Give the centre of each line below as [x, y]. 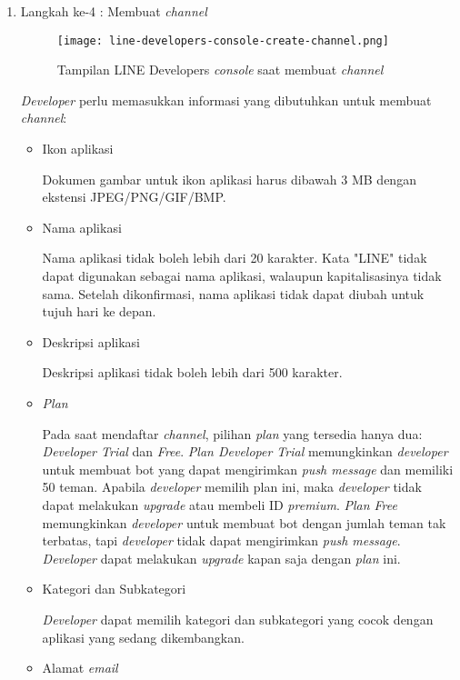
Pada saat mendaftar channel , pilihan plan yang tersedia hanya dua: [232, 433]
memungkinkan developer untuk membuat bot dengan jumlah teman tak [244, 522]
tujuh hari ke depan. [99, 311]
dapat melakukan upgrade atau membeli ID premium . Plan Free [220, 504]
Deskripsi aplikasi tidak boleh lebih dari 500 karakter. [192, 372]
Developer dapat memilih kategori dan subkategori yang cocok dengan [238, 619]
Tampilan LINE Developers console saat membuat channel [220, 70]
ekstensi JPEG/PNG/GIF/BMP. [134, 197]
